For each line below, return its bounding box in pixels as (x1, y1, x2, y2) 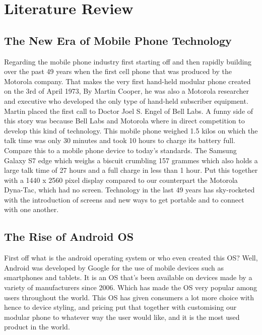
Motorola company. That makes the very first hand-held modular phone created (4, 76, 251, 86)
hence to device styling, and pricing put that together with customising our (4, 302, 237, 312)
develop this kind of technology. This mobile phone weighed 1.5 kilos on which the (4, 125, 258, 136)
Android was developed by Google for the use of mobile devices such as (4, 262, 224, 273)
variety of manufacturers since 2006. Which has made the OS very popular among (4, 282, 257, 293)
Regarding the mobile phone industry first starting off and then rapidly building (4, 56, 252, 66)
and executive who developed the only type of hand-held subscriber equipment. (4, 95, 248, 106)
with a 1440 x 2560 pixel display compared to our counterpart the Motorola (4, 174, 238, 185)
